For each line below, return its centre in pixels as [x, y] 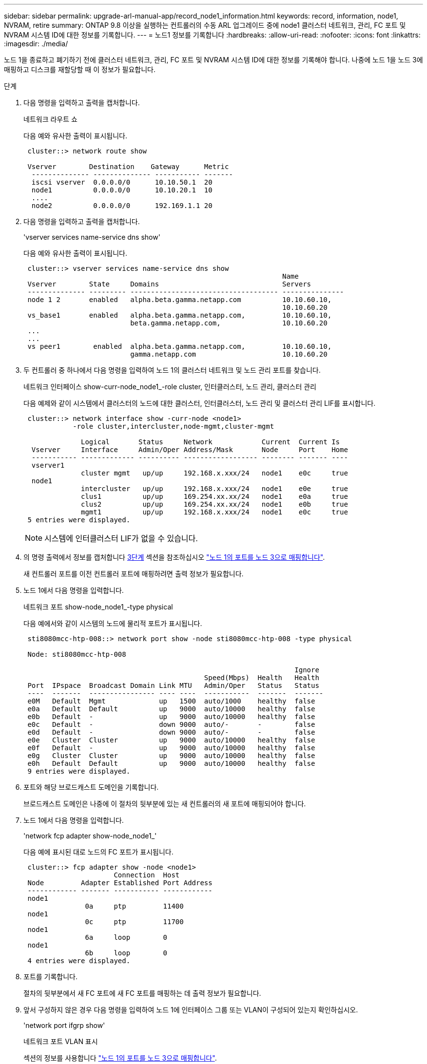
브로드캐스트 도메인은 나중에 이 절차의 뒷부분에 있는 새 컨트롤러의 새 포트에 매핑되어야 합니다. [165, 804]
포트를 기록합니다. [51, 977]
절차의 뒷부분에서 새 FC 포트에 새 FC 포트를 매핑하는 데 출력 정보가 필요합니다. [142, 993]
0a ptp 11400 [134, 906]
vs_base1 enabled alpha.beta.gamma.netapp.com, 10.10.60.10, [180, 315]
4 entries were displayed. [79, 961]
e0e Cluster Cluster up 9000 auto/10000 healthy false [171, 740]
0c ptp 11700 [134, 922]
